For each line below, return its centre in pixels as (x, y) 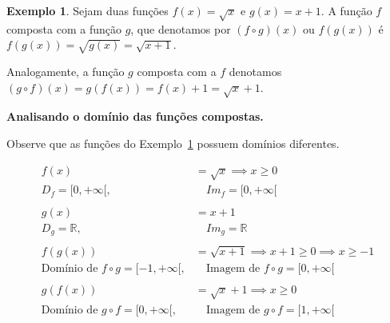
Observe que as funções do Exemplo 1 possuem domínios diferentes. (173, 144)
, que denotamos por (181, 28)
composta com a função (64, 28)
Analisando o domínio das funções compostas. (135, 116)
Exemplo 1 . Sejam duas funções (88, 10)
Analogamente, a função (66, 72)
